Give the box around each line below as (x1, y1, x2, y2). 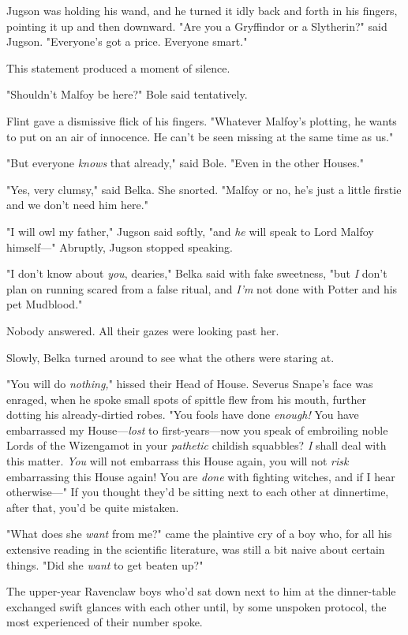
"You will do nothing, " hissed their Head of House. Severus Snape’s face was (6, 375, 373, 392)
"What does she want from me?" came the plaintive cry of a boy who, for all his (6, 525, 392, 542)
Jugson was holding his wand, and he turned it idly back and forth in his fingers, (6, 2, 398, 18)
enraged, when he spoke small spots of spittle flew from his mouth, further (6, 390, 367, 407)
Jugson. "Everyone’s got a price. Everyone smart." (6, 33, 248, 50)
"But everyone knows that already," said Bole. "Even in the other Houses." (6, 155, 365, 171)
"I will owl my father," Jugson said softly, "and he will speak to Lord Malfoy (6, 222, 374, 239)
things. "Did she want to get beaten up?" (6, 556, 204, 573)
